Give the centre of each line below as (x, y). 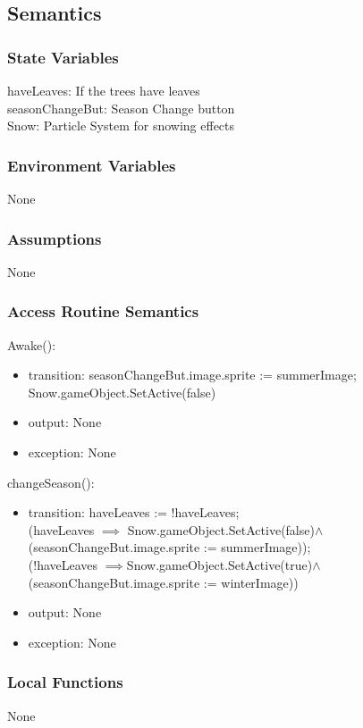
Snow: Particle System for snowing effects (121, 126)
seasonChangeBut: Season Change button (121, 108)
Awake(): (32, 344)
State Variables (63, 57)
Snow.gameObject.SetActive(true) (219, 564)
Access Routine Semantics (103, 311)
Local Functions (65, 682)
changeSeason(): (51, 482)
